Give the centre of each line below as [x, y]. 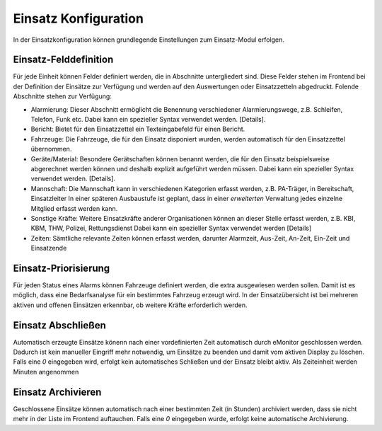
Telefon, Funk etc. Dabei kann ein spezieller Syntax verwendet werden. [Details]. [148, 120]
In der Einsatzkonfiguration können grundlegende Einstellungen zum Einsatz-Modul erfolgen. [149, 40]
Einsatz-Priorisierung [62, 268]
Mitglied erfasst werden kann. [74, 208]
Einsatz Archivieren [57, 392]
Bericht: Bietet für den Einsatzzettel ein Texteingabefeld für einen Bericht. [138, 129]
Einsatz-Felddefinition [63, 60]
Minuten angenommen [46, 372]
